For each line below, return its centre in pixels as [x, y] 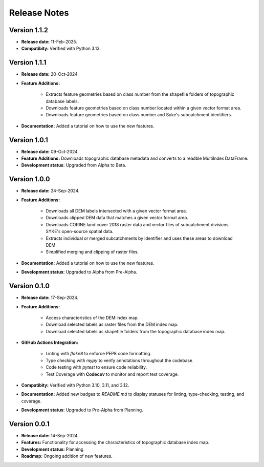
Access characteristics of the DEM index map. [92, 318]
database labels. [62, 101]
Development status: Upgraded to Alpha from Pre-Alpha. [79, 272]
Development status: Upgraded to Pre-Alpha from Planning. [82, 410]
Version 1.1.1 [28, 63]
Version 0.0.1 [29, 424]
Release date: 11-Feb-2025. [49, 42]
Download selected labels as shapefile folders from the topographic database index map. [136, 331]
